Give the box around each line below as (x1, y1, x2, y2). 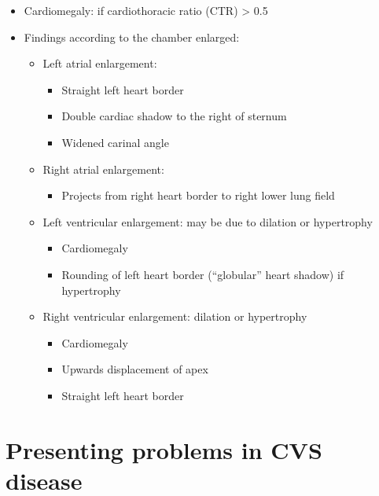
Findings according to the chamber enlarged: (24, 28, 240, 45)
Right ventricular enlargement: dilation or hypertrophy (42, 308, 307, 325)
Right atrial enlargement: (42, 160, 164, 177)
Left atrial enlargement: (42, 55, 157, 72)
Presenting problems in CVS (6, 433, 322, 465)
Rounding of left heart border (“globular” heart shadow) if (61, 266, 344, 282)
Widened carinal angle (61, 134, 169, 150)
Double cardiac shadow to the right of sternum (61, 108, 287, 124)
